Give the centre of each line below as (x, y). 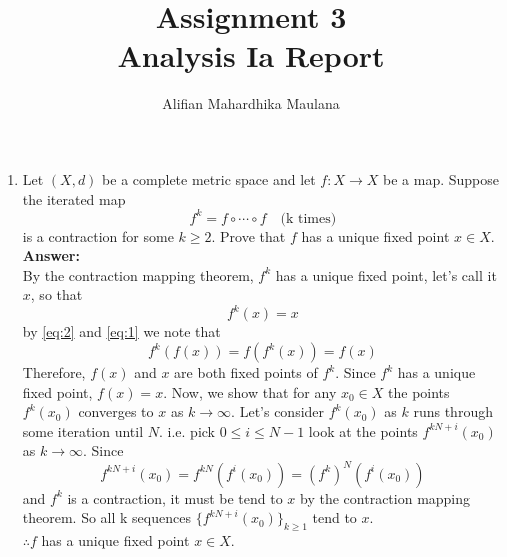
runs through (453, 411)
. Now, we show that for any (250, 391)
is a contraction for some (98, 235)
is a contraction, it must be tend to (175, 497)
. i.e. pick (187, 430)
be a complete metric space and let (209, 178)
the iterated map (74, 198)
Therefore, (54, 372)
